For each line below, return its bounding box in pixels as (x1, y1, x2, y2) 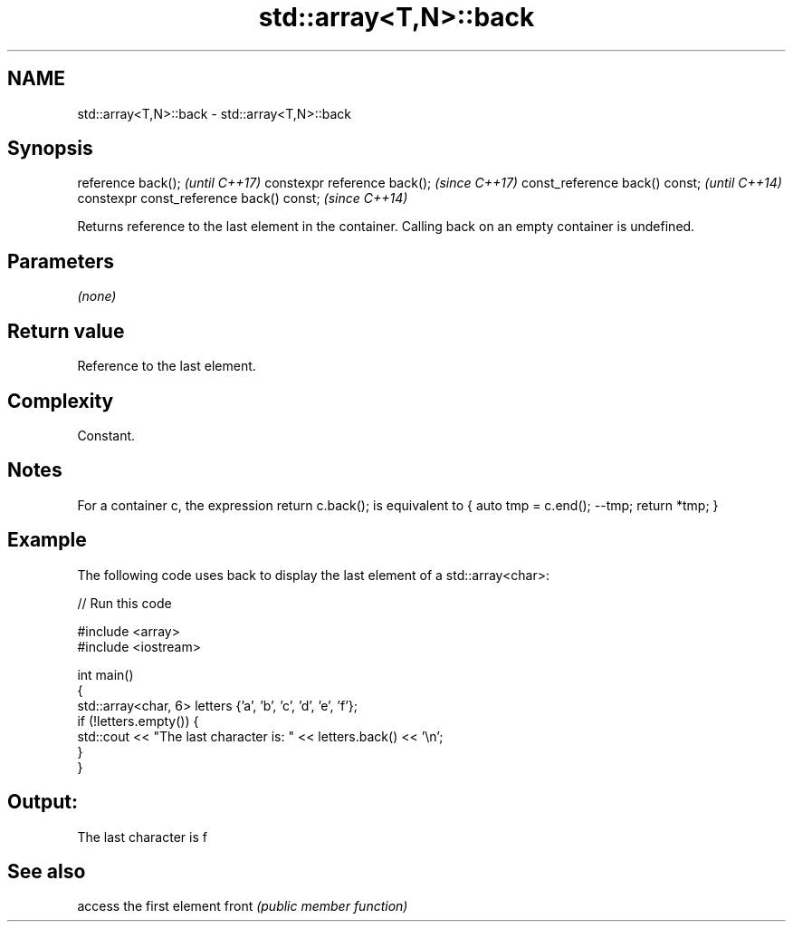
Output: (7, 790, 78, 814)
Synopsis (7, 137, 93, 160)
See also (7, 859, 86, 883)
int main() (77, 666, 134, 682)
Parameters (7, 249, 114, 273)
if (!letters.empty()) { (77, 712, 199, 729)
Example (7, 528, 87, 552)
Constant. (77, 427, 136, 443)
